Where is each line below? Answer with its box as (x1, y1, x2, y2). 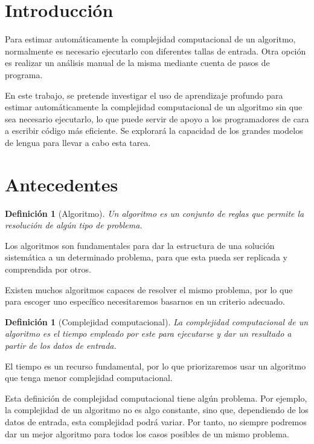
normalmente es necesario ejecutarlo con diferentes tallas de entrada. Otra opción (5, 44, 306, 57)
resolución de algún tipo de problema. (5, 219, 143, 231)
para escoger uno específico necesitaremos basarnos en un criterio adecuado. (5, 295, 285, 308)
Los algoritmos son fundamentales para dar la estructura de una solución (5, 239, 275, 251)
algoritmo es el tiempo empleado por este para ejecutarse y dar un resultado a (5, 327, 292, 340)
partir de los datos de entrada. (5, 339, 117, 351)
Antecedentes (5, 171, 118, 196)
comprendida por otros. (5, 262, 91, 275)
